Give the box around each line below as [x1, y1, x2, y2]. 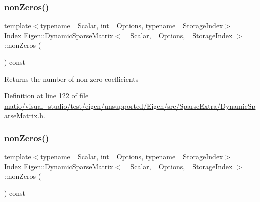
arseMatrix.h [4, 110, 43, 121]
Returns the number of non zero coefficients [4, 73, 139, 84]
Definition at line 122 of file [4, 90, 89, 101]
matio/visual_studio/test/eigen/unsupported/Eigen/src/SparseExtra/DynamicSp [4, 100, 256, 111]
